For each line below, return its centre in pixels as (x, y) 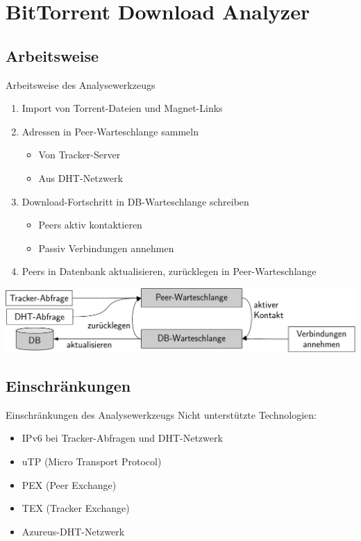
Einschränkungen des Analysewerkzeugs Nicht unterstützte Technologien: (161, 414)
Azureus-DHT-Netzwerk (73, 531)
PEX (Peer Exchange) (69, 484)
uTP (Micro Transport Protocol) (92, 461)
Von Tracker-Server (79, 155)
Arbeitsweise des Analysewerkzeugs (81, 84)
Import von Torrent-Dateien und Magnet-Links (122, 108)
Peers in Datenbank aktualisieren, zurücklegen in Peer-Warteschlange (169, 271)
